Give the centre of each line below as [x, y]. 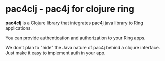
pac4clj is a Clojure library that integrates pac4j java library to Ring [74, 23]
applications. [18, 28]
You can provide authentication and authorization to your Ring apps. [75, 38]
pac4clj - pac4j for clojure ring [70, 9]
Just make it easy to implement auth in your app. [55, 53]
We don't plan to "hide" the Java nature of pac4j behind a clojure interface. [83, 47]
